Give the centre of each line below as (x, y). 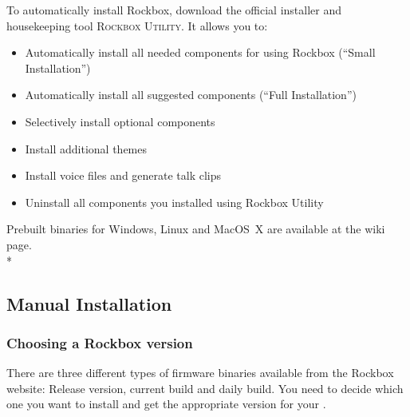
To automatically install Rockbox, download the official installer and (174, 10)
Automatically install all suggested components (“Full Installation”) (191, 95)
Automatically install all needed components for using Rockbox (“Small (200, 52)
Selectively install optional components (120, 121)
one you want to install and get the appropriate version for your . (166, 404)
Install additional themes (86, 148)
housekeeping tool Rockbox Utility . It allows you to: (137, 25)
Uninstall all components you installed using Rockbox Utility (174, 202)
